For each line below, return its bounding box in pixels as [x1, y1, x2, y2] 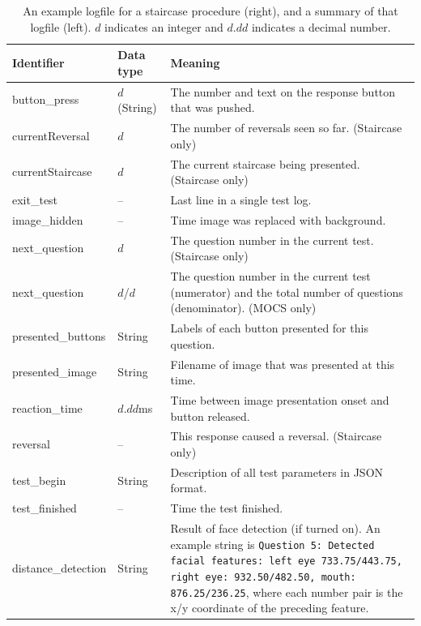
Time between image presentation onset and [170, 391, 389, 408]
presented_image [12, 363, 97, 380]
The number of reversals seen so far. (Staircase [170, 119, 402, 136]
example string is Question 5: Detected [170, 535, 375, 552]
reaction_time [12, 399, 83, 416]
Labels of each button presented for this [170, 319, 368, 337]
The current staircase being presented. [170, 155, 360, 172]
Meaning [170, 54, 220, 71]
